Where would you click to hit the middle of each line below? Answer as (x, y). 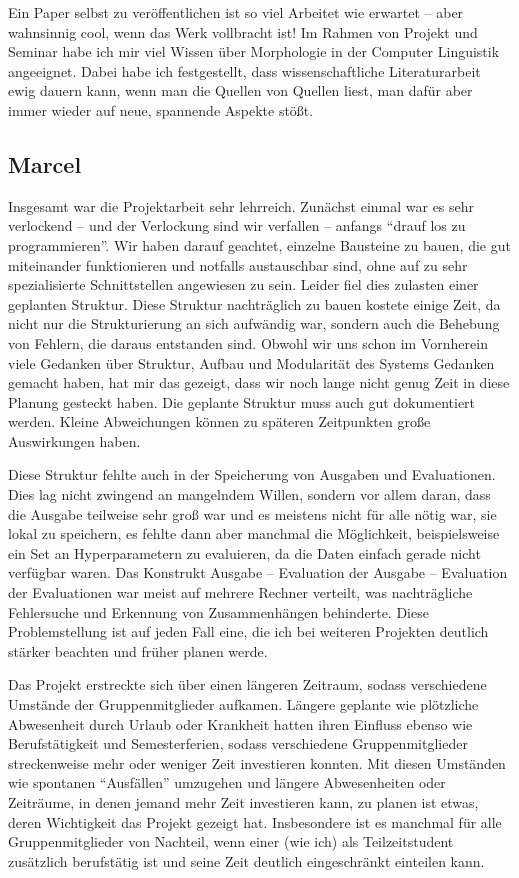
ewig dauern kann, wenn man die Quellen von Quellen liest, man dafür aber (240, 90)
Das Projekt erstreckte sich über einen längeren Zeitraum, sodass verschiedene (247, 684)
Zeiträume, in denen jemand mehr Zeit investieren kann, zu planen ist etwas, (243, 801)
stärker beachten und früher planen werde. (138, 650)
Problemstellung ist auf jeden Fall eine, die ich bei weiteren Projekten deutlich (248, 631)
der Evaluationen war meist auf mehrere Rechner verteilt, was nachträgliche (240, 592)
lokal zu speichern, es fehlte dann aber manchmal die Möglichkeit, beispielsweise (254, 533)
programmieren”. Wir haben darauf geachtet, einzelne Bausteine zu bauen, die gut (259, 244)
